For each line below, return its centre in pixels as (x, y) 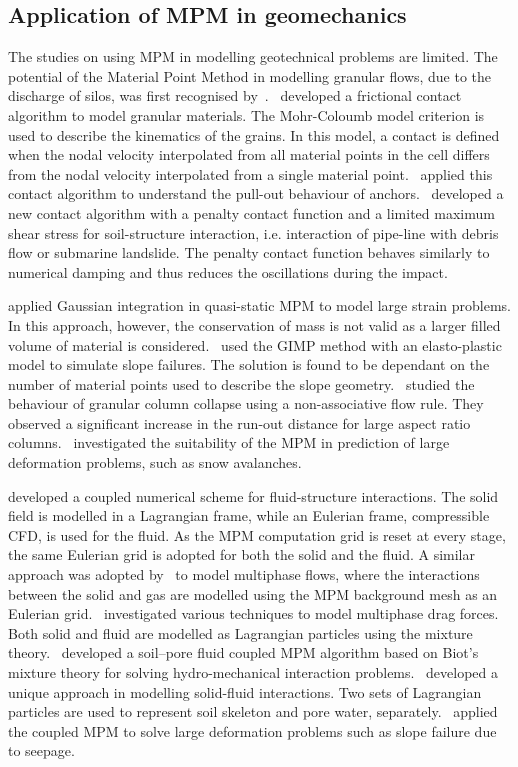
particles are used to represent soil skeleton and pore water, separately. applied (253, 711)
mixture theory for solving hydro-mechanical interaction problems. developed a (253, 672)
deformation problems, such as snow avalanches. (155, 462)
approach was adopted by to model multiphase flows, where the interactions (244, 574)
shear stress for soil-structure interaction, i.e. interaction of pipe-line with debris (253, 232)
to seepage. (41, 750)
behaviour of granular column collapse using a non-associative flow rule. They (246, 403)
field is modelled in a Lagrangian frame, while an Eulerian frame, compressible (249, 515)
